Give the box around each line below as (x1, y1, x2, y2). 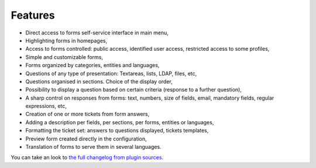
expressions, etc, (25, 103, 67, 110)
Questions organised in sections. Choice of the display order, (25, 78, 173, 85)
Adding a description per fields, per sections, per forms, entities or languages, (25, 118, 214, 125)
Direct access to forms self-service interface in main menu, (25, 29, 169, 36)
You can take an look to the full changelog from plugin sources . (11, 154, 164, 161)
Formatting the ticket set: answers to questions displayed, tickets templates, (25, 127, 209, 134)
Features (11, 9, 55, 22)
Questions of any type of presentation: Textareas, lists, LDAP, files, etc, (25, 70, 197, 77)
